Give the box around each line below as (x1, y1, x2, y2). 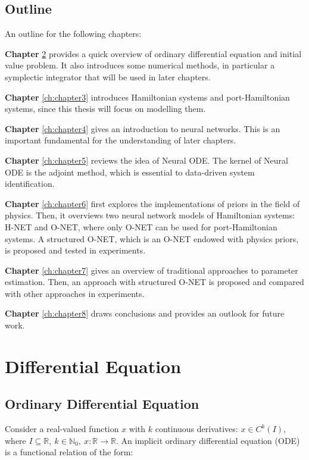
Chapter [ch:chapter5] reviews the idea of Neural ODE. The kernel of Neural (5, 154, 288, 166)
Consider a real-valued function (5, 423, 119, 435)
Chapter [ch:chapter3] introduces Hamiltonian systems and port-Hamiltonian (5, 90, 290, 103)
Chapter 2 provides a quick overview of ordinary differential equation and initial (5, 47, 302, 60)
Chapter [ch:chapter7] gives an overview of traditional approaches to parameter (5, 264, 298, 276)
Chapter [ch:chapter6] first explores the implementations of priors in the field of (5, 197, 300, 209)
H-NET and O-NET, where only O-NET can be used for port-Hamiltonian (5, 220, 277, 233)
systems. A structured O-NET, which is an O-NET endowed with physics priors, (5, 232, 299, 245)
